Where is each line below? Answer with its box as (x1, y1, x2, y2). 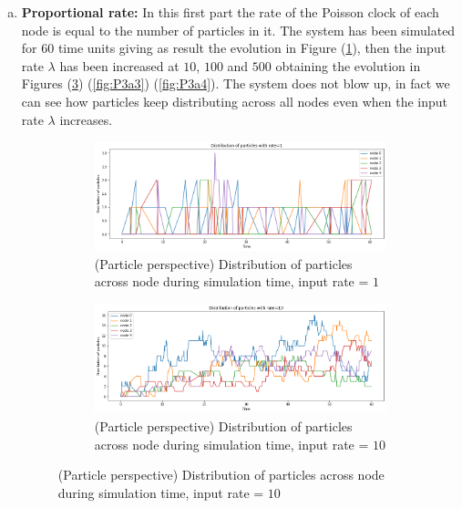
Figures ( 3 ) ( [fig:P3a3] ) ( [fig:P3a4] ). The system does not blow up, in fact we (21, 74, 450, 93)
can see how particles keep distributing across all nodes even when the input (21, 91, 448, 110)
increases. (59, 109, 113, 129)
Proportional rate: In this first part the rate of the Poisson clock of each (21, 3, 439, 21)
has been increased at (59, 56, 180, 75)
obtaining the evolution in (275, 56, 421, 75)
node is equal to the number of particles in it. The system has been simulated (21, 20, 456, 39)
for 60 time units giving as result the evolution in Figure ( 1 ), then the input (21, 38, 447, 57)
